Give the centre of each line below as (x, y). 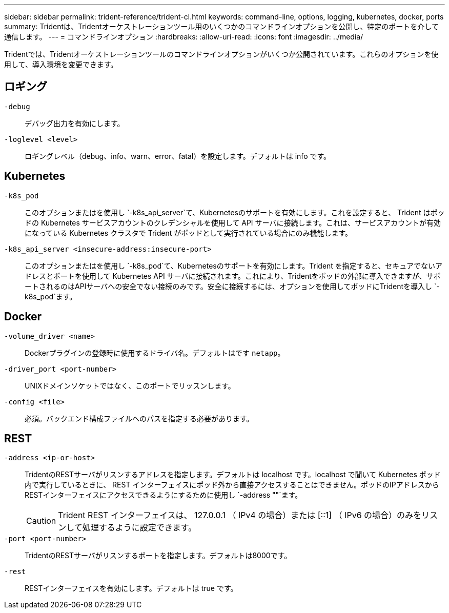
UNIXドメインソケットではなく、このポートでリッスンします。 (130, 385)
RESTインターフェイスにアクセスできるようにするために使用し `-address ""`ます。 (164, 495)
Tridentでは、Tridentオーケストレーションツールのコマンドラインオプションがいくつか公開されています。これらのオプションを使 (221, 54)
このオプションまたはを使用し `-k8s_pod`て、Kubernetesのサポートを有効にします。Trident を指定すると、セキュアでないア (234, 265)
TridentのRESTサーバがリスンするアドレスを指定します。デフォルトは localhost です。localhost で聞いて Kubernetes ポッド (233, 475)
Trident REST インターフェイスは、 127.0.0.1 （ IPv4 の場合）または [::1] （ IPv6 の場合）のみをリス (248, 515)
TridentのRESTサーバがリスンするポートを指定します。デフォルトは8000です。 (158, 556)
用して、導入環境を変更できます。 (61, 64)
